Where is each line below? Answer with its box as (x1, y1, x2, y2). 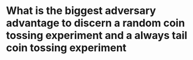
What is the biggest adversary (6, 4, 156, 17)
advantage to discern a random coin (6, 16, 185, 30)
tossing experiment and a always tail (6, 29, 188, 42)
